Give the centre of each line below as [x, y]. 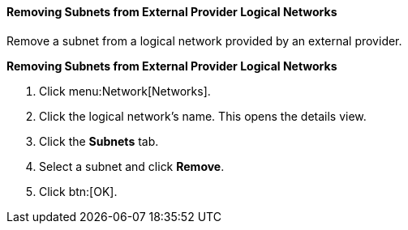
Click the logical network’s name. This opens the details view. [203, 116]
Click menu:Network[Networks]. [125, 91]
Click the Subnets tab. [99, 141]
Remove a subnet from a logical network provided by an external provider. [204, 40]
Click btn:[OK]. [78, 191]
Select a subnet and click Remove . [132, 166]
